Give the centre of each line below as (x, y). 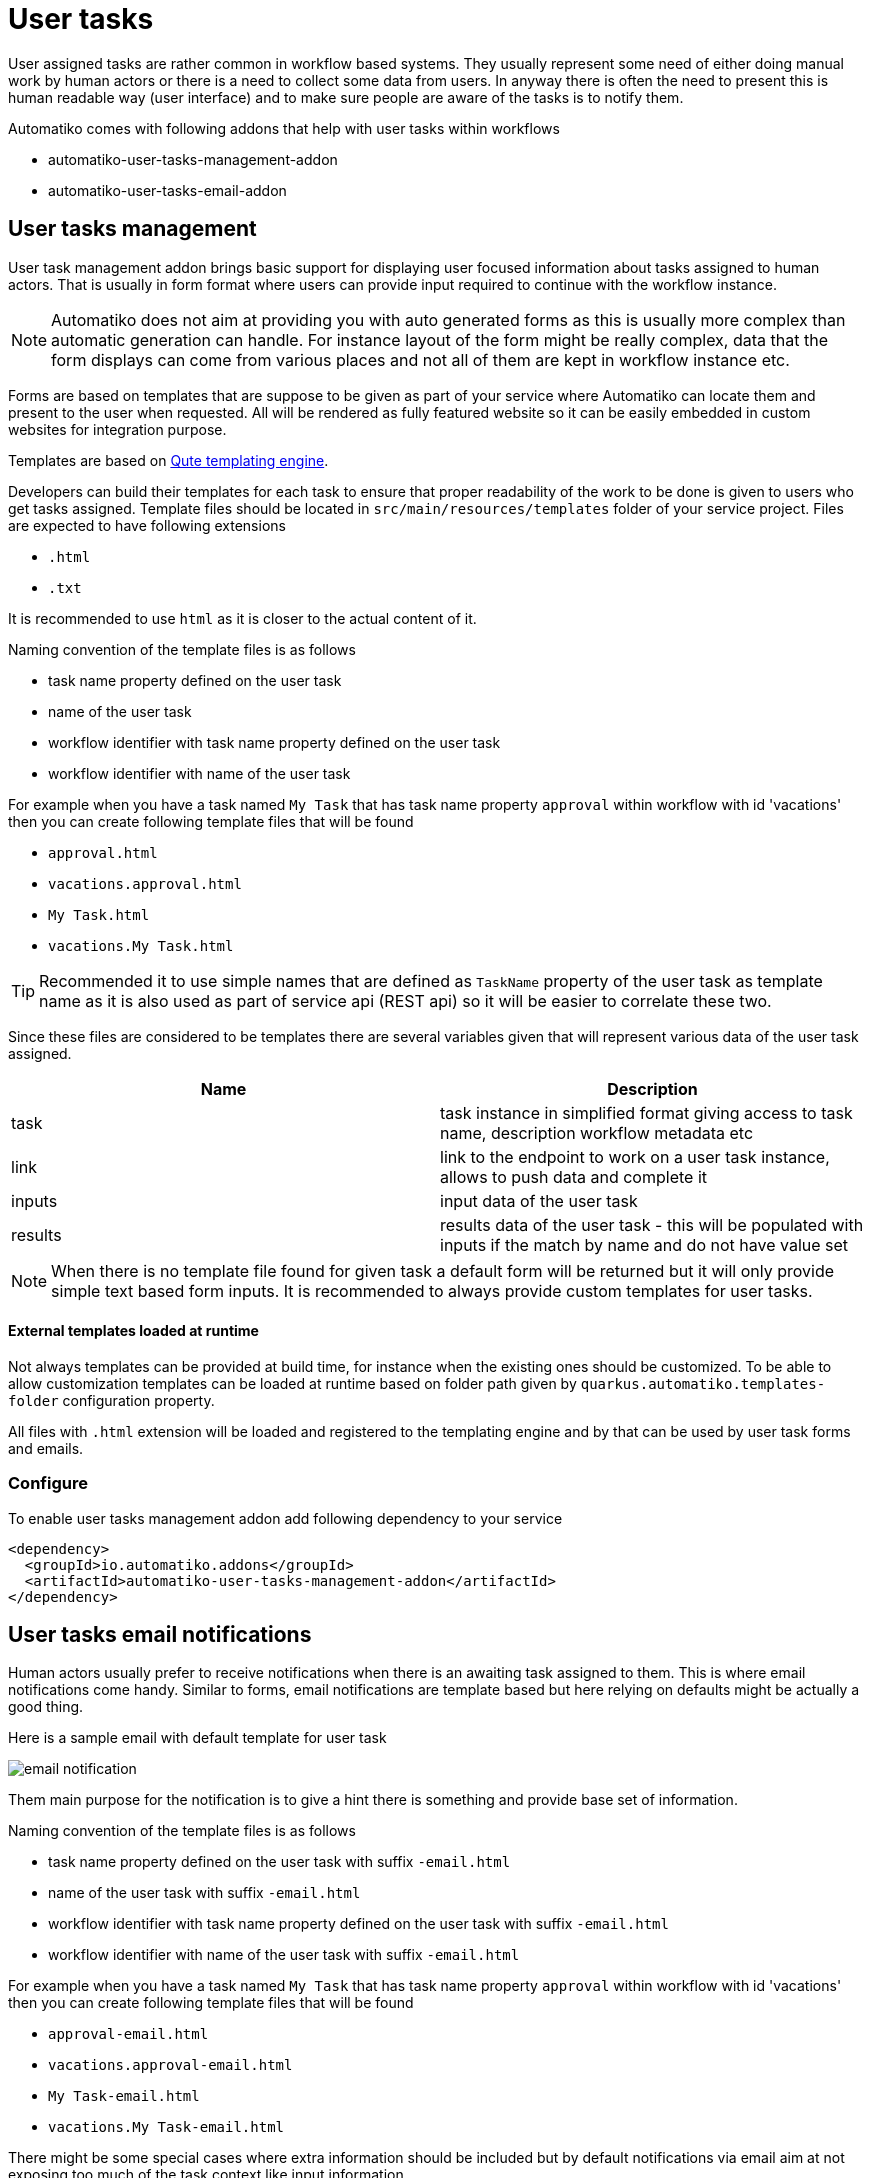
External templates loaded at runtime (133, 1331)
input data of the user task (539, 1200)
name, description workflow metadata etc (597, 1132)
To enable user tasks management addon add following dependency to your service (285, 1518)
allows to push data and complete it (573, 1176)
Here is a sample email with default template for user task (197, 1738)
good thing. (46, 1707)
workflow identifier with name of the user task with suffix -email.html (284, 1955)
